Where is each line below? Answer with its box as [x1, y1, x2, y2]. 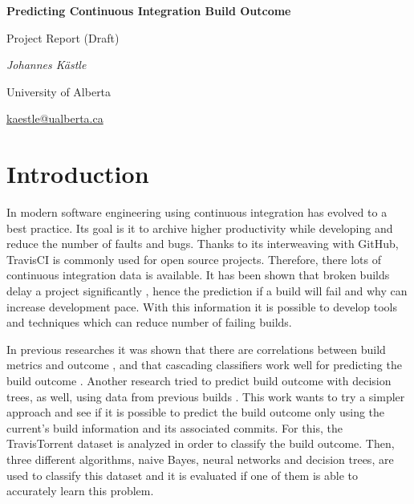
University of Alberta [6, 83, 112, 100]
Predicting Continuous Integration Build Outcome [6, 2, 291, 18]
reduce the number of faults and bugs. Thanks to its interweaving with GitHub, [6, 235, 399, 252]
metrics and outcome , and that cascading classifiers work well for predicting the [6, 356, 402, 373]
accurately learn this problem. [6, 482, 154, 499]
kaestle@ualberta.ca [6, 110, 103, 127]
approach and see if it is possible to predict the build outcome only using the [6, 404, 385, 421]
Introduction [6, 157, 149, 190]
